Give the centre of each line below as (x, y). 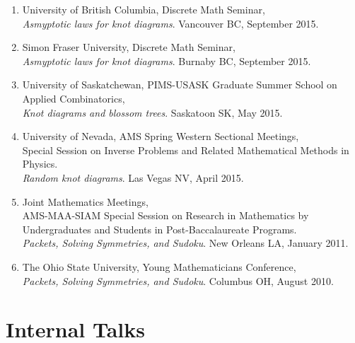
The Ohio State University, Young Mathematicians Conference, (159, 266)
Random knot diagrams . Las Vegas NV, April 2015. (133, 177)
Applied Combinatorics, (74, 98)
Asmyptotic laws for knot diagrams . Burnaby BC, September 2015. (167, 60)
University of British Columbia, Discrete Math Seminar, (144, 9)
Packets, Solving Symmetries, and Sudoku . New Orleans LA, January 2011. (185, 243)
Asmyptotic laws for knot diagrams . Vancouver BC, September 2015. (170, 23)
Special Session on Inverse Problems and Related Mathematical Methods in (186, 150)
